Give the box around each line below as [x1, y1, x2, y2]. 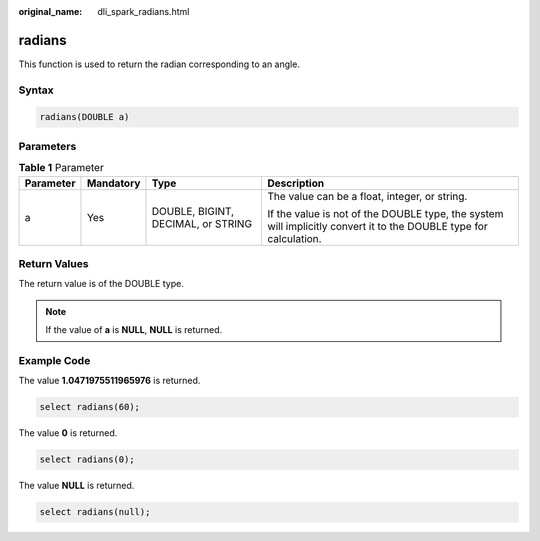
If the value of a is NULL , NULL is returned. [45, 324, 223, 336]
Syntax [18, 83, 54, 97]
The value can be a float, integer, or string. [267, 189, 468, 203]
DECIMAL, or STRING [151, 216, 253, 230]
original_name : [18, 6, 83, 17]
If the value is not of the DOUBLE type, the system [267, 206, 504, 220]
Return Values [18, 256, 89, 270]
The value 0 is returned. [18, 427, 118, 439]
